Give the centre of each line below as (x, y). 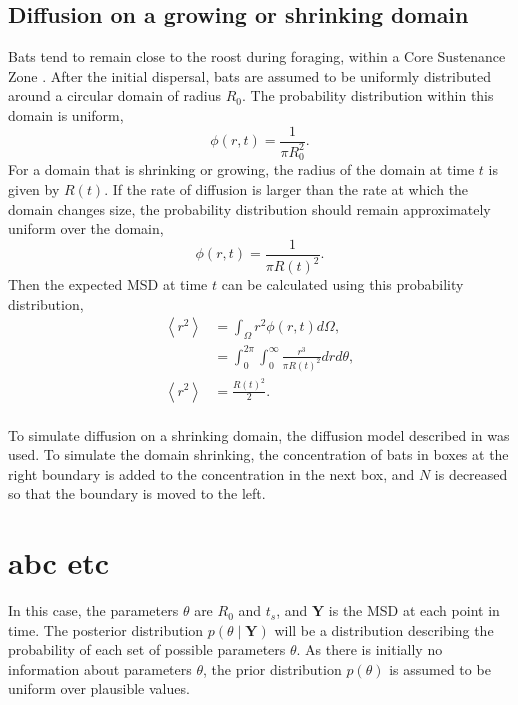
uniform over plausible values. (99, 688)
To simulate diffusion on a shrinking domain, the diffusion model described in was (259, 434)
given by (34, 189)
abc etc (59, 562)
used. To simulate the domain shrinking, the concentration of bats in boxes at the (258, 454)
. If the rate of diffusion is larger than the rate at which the (286, 189)
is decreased (471, 473)
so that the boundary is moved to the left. (137, 493)
